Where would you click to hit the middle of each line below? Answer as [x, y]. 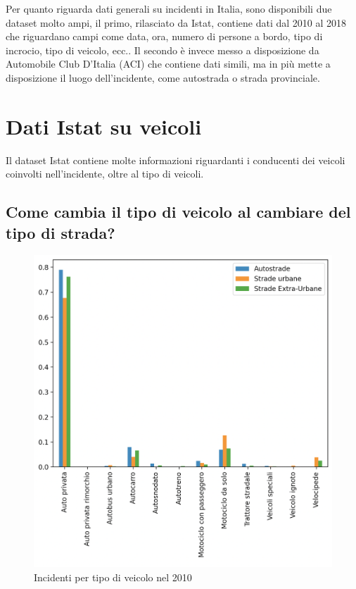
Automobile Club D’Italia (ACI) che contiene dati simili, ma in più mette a [168, 64]
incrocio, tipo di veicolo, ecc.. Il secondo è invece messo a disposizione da [163, 50]
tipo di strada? [61, 232]
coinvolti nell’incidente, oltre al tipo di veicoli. [105, 174]
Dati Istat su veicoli [104, 126]
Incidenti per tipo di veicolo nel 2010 [113, 577]
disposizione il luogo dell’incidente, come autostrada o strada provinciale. [163, 77]
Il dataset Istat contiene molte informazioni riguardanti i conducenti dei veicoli [176, 160]
